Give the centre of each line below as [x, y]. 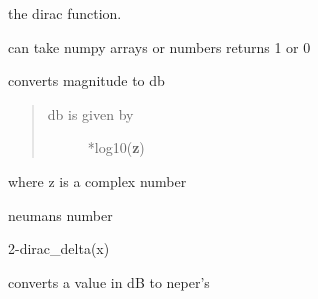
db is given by [90, 113]
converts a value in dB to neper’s [109, 281]
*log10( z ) [116, 147]
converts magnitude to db [86, 80]
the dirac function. [65, 13]
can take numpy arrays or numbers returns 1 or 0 [159, 46]
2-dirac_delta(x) [59, 248]
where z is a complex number [97, 180]
